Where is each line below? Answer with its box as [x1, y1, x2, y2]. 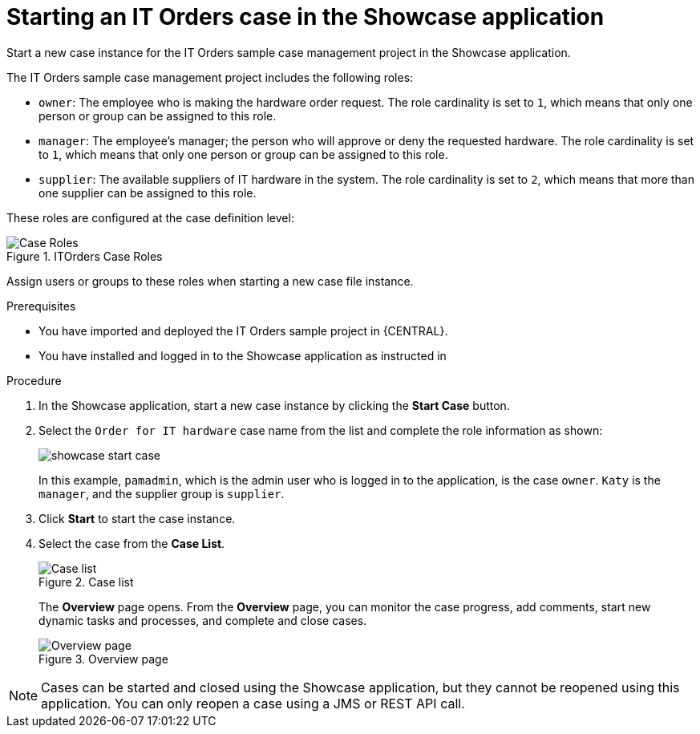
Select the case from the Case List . [38, 536, 225, 550]
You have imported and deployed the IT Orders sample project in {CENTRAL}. [38, 323, 448, 338]
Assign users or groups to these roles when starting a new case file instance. [6, 274, 414, 288]
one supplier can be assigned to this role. [38, 185, 257, 200]
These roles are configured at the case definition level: [6, 210, 294, 225]
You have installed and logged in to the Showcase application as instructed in [38, 348, 447, 363]
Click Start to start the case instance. [38, 511, 236, 525]
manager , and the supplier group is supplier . [38, 486, 285, 501]
